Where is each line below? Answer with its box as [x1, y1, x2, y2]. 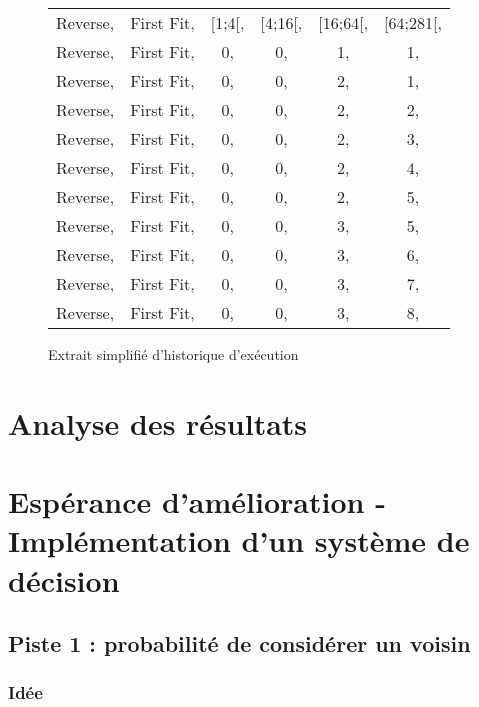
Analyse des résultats [8, 402, 308, 443]
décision [8, 559, 120, 600]
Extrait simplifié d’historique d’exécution [48, 344, 299, 364]
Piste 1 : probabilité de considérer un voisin [8, 628, 471, 659]
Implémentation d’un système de [8, 520, 470, 561]
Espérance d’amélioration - [8, 481, 386, 522]
